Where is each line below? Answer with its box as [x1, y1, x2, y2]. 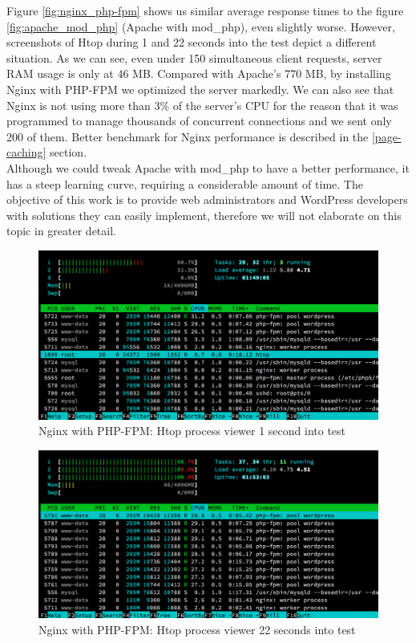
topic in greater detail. [6, 222, 116, 239]
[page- [371, 128, 402, 144]
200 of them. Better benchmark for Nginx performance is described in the [6, 128, 369, 144]
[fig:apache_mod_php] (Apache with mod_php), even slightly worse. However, [6, 18, 395, 35]
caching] [6, 144, 46, 161]
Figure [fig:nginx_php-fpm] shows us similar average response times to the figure [6, 2, 404, 18]
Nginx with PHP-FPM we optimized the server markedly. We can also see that [6, 80, 394, 97]
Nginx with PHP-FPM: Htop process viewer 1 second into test [38, 422, 346, 439]
